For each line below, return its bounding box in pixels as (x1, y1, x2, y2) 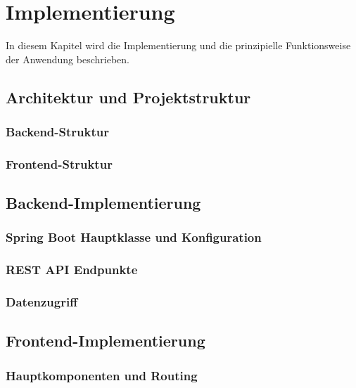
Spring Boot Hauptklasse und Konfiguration (6, 228, 262, 246)
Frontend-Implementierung (6, 330, 205, 351)
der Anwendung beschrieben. (6, 51, 129, 66)
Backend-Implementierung (6, 192, 201, 214)
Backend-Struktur (6, 123, 109, 141)
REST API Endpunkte (6, 261, 138, 278)
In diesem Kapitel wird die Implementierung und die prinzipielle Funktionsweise (6, 38, 351, 53)
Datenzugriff (6, 293, 78, 311)
